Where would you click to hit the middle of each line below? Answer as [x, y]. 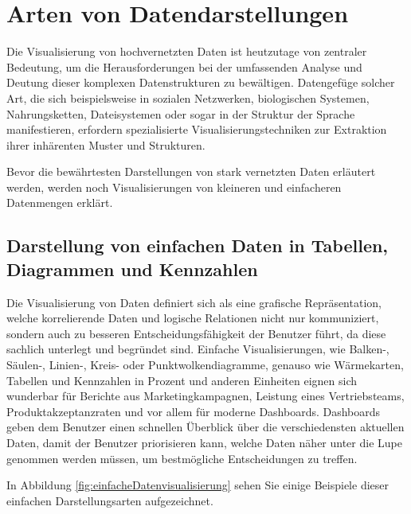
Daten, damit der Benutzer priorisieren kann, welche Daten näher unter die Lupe [204, 442]
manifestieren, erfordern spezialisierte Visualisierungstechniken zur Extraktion [197, 129]
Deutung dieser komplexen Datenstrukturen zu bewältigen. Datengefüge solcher [201, 82]
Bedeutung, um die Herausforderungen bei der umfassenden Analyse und [184, 66]
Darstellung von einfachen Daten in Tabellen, [198, 245]
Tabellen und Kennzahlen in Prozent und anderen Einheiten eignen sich [182, 380]
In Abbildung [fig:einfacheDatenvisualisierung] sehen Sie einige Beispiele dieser [198, 485]
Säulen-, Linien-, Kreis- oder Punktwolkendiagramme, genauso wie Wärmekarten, [205, 365]
